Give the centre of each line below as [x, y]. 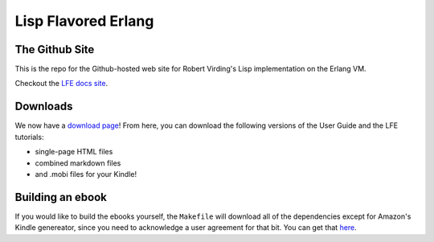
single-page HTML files [74, 152]
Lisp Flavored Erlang [84, 21]
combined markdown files [78, 163]
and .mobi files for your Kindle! [86, 174]
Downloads [44, 107]
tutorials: [29, 137]
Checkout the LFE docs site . [61, 84]
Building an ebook [61, 197]
